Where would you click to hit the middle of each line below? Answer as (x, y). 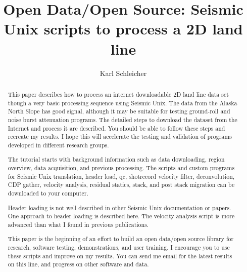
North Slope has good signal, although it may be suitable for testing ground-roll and (119, 111)
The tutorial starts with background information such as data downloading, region (116, 159)
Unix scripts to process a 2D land (123, 29)
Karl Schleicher (123, 73)
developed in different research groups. (58, 145)
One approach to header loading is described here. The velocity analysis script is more (121, 216)
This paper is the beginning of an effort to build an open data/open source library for (121, 239)
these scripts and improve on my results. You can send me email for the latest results (120, 256)
